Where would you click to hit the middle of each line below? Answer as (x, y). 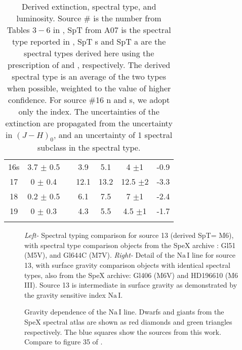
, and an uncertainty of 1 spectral (113, 135)
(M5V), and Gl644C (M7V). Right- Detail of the (99, 255)
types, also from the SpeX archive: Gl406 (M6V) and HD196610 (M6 (131, 275)
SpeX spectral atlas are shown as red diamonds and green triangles (128, 321)
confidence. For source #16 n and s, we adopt (89, 100)
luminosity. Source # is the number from (89, 18)
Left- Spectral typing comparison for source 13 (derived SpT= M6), (129, 235)
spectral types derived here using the (89, 53)
